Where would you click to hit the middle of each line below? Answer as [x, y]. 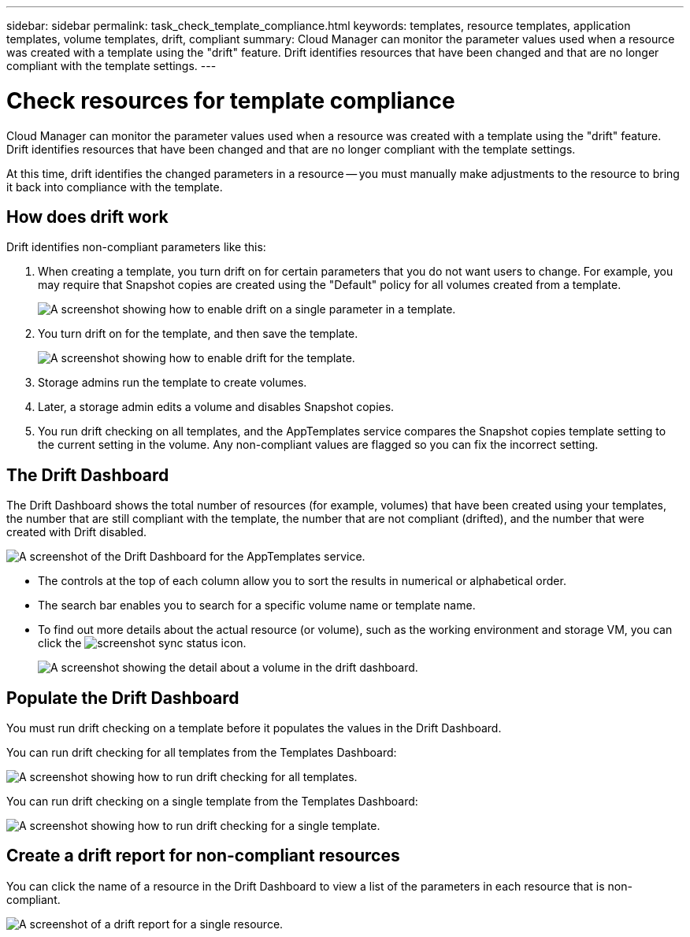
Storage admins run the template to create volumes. [172, 383]
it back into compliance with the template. [115, 187]
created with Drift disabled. [77, 532]
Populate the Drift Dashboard [123, 698]
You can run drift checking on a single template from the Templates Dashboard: [212, 802]
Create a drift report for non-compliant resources [203, 856]
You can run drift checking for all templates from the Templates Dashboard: [202, 753]
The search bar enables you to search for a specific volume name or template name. [257, 606]
